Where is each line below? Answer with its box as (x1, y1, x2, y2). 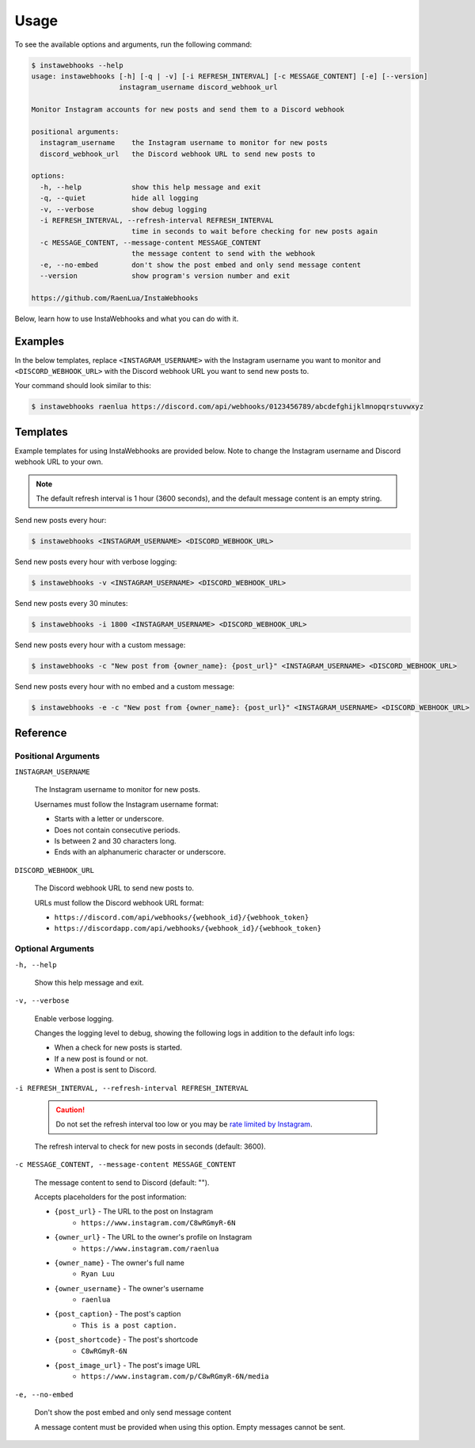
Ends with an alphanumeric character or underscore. (54, 848, 226, 857)
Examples (14, 334, 65, 348)
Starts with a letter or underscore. (54, 814, 165, 824)
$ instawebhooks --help (31, 60, 124, 70)
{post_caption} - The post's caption (54, 1309, 181, 1319)
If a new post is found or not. (54, 1054, 148, 1063)
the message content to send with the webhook (131, 250, 316, 258)
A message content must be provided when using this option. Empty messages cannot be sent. (34, 1422, 346, 1431)
